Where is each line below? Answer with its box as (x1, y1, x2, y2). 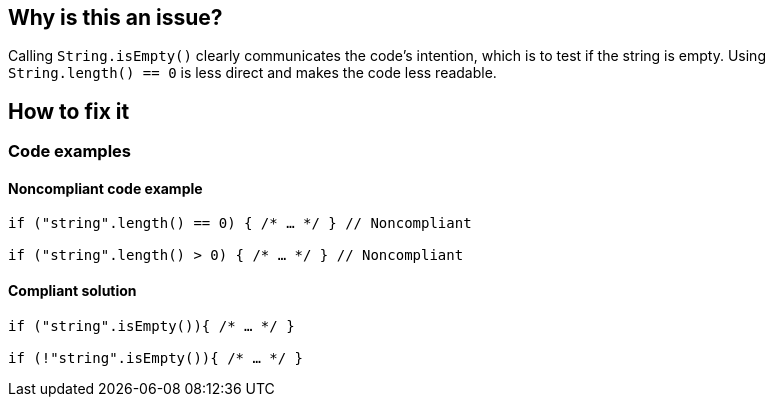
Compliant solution (8, 282, 137, 300)
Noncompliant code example (8, 179, 203, 197)
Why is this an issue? (8, 5, 223, 30)
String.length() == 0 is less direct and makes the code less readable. (8, 64, 497, 82)
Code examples (8, 141, 132, 162)
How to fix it (8, 98, 130, 124)
